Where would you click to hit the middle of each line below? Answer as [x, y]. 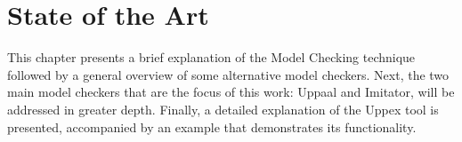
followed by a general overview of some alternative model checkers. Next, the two [228, 74]
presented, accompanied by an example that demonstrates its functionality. [212, 126]
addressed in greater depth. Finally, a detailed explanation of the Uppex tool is [223, 109]
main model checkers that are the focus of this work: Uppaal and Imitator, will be [231, 92]
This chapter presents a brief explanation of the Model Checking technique [211, 57]
